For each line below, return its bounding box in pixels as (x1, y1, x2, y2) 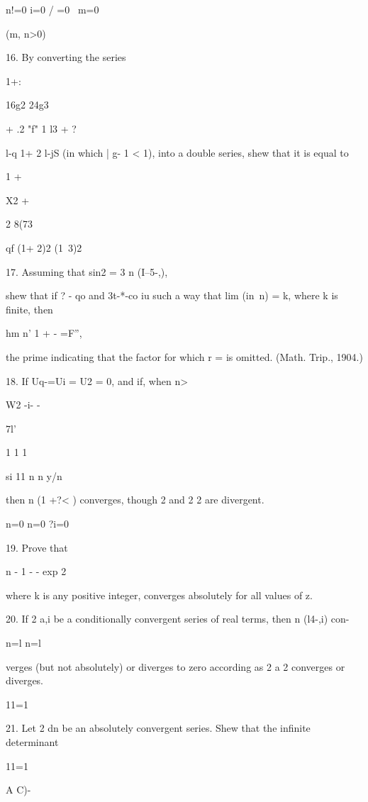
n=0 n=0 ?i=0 (6, 516, 69, 531)
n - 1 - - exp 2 (6, 564, 67, 579)
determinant (6, 735, 59, 749)
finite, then (6, 301, 53, 316)
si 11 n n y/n (6, 468, 62, 483)
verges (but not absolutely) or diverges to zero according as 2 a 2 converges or (6, 659, 345, 674)
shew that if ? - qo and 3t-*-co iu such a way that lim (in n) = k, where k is (6, 288, 338, 303)
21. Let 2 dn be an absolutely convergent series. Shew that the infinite (6, 720, 311, 735)
